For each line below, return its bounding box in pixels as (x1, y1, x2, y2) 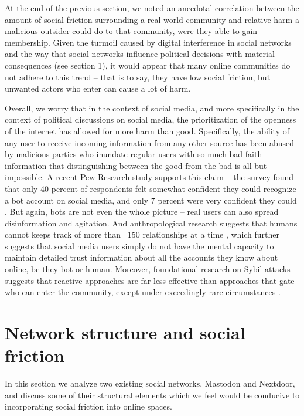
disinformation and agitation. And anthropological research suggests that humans (5, 217, 298, 229)
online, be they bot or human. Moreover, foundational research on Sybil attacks (5, 263, 291, 275)
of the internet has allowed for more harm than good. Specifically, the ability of (5, 124, 289, 137)
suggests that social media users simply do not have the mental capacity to (5, 239, 274, 252)
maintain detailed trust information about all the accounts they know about (5, 251, 278, 263)
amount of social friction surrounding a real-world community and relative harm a (5, 13, 299, 25)
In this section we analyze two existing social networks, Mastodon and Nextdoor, (5, 377, 295, 390)
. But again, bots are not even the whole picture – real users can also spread (5, 205, 279, 218)
